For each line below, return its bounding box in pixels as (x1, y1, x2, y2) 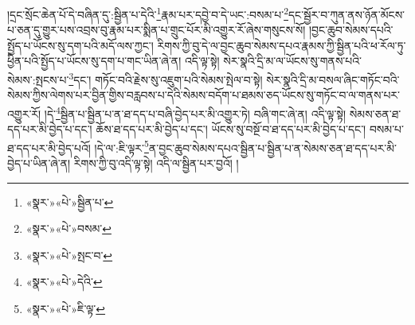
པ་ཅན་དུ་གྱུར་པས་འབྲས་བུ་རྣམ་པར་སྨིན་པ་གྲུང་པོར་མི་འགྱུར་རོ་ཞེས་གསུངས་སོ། (7, 21, 306, 38)
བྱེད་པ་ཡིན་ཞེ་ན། (7, 154, 71, 171)
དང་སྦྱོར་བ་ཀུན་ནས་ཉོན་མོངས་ (288, 6, 405, 22)
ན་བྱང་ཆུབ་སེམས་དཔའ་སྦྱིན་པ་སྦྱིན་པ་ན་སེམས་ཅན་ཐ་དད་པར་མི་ (148, 139, 397, 156)
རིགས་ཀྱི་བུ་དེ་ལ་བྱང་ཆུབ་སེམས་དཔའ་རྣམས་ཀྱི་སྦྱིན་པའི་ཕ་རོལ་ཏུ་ (157, 37, 406, 53)
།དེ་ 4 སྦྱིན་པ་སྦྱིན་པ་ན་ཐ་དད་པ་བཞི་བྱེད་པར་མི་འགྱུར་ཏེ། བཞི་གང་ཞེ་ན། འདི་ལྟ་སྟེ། (44, 103, 346, 122)
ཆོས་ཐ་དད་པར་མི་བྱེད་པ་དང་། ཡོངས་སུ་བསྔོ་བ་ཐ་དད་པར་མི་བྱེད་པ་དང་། (96, 121, 366, 137)
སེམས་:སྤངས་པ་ (7, 71, 69, 87)
